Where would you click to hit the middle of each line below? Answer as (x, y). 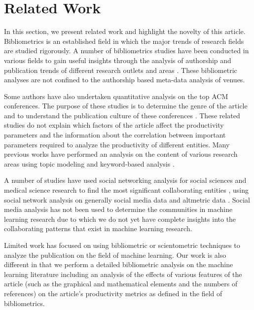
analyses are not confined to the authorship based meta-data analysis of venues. (125, 80)
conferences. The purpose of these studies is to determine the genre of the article (126, 106)
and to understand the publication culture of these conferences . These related (122, 115)
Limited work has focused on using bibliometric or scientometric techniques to (122, 245)
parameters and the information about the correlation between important (115, 135)
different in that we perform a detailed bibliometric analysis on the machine (119, 264)
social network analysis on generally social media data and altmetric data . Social (127, 199)
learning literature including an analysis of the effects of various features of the (123, 274)
